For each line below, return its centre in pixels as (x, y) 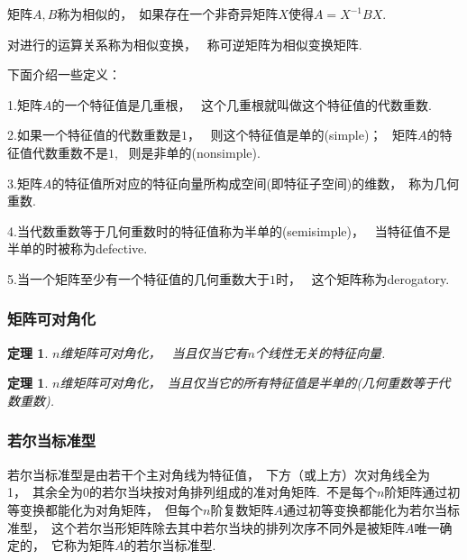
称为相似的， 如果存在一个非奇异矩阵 (168, 14)
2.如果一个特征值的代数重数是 (94, 135)
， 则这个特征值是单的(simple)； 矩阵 (302, 135)
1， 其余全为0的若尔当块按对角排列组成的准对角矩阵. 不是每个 (192, 492)
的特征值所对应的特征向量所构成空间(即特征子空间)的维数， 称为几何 (256, 183)
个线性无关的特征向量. (320, 352)
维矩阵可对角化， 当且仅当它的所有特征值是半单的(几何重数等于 (249, 383)
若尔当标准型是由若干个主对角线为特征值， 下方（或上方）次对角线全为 (219, 474)
